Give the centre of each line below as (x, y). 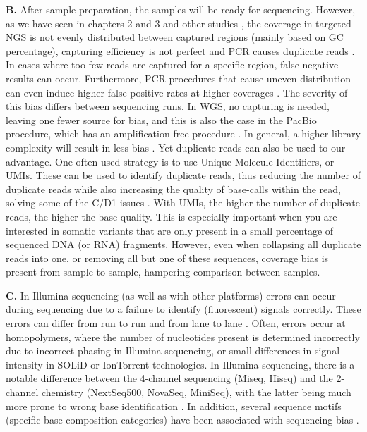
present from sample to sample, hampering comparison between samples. (163, 272)
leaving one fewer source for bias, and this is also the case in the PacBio (161, 119)
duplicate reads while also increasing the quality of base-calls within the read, (173, 189)
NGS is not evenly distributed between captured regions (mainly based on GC (175, 37)
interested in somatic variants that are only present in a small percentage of (170, 230)
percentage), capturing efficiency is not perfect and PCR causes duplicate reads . (180, 50)
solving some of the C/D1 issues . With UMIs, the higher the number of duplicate (183, 203)
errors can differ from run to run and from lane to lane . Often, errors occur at (176, 323)
